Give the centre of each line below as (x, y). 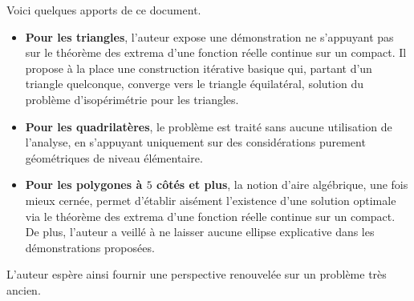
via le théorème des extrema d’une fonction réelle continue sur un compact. (210, 216)
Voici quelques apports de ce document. (104, 10)
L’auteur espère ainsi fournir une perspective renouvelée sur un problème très (197, 274)
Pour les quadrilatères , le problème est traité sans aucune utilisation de (209, 126)
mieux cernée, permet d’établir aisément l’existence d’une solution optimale (211, 200)
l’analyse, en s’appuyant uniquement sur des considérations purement (195, 142)
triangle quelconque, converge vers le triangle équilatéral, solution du (194, 84)
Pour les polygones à (84, 185)
